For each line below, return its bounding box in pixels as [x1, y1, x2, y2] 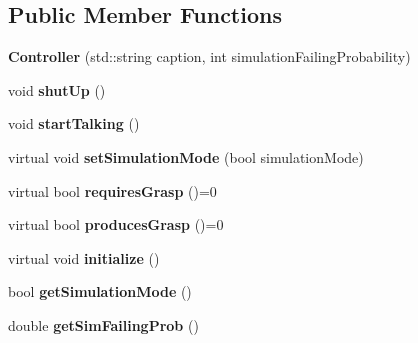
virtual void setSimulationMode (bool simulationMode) [8, 146, 364, 167]
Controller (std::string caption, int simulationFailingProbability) [8, 46, 411, 67]
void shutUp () [8, 79, 106, 100]
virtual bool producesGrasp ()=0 [8, 214, 224, 235]
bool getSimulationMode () [8, 281, 192, 302]
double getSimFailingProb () [8, 314, 199, 335]
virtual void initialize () [8, 247, 160, 268]
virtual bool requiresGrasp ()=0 [8, 180, 217, 201]
